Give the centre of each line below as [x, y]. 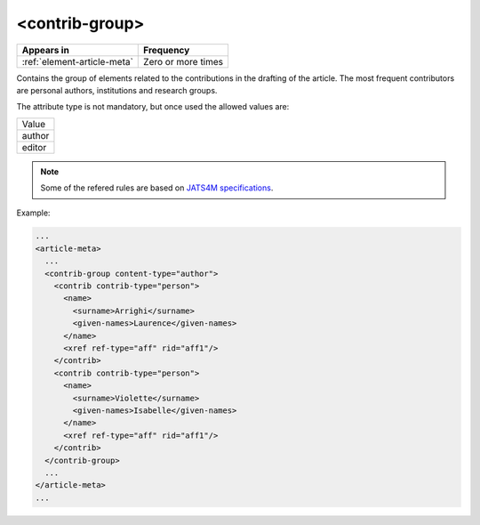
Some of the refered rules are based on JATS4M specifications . [157, 188]
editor [34, 147]
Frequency [167, 50]
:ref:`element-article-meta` [77, 61]
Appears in [46, 50]
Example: [33, 213]
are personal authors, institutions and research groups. [117, 90]
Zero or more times [184, 61]
